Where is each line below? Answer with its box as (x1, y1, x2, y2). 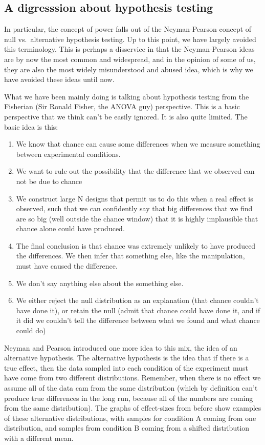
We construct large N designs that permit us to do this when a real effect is (16, 193, 253, 204)
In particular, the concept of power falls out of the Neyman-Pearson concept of (4, 24, 252, 34)
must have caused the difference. (16, 260, 118, 271)
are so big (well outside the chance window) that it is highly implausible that (16, 213, 258, 224)
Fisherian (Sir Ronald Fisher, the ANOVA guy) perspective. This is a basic (4, 101, 240, 112)
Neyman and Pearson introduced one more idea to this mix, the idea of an (4, 342, 237, 353)
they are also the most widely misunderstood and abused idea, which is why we (4, 64, 253, 74)
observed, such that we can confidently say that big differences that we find (16, 203, 253, 214)
